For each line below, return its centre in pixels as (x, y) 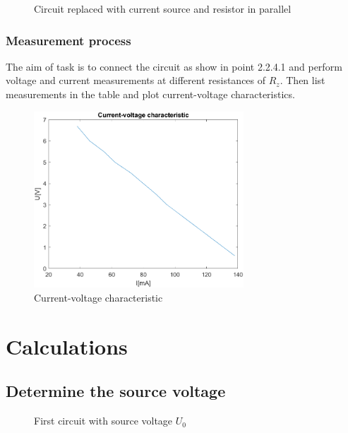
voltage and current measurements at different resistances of (136, 80)
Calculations (67, 346)
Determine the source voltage (116, 391)
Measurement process (68, 40)
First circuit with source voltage (103, 421)
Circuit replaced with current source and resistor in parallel (163, 8)
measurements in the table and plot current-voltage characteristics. (150, 94)
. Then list (302, 80)
